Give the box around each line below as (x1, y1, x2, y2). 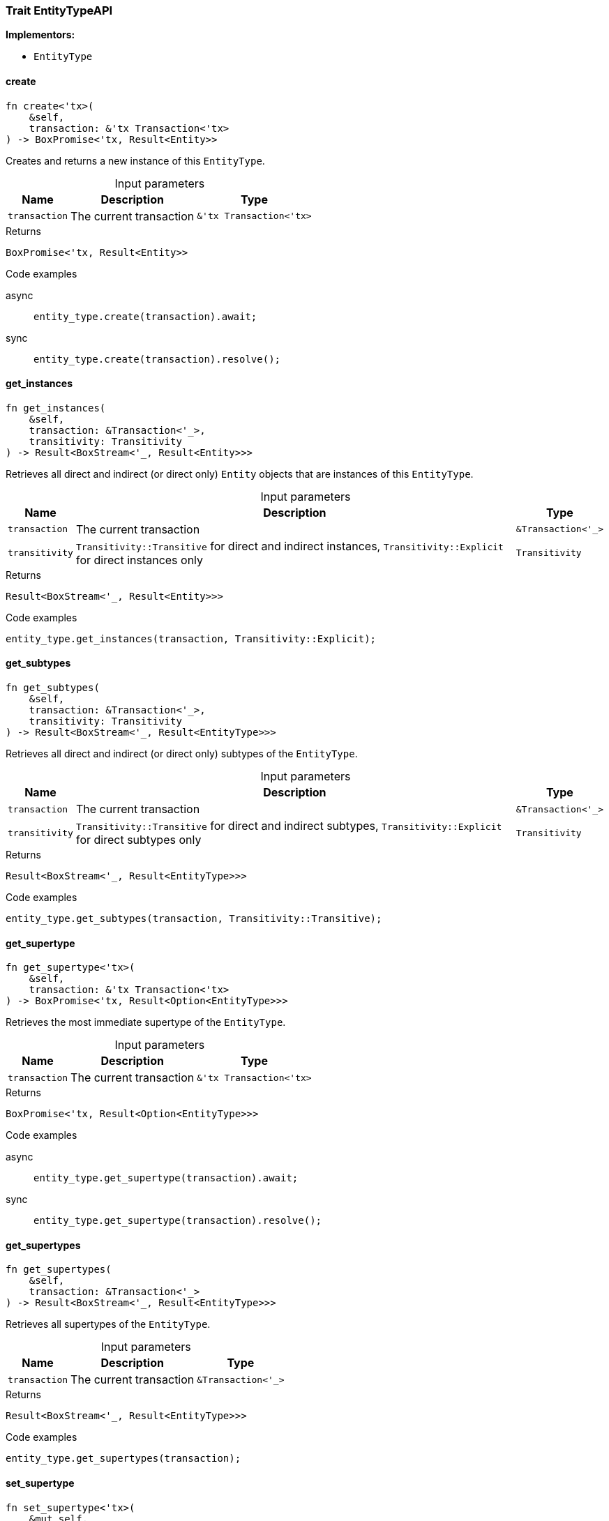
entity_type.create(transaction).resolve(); (33, 353, 281, 365)
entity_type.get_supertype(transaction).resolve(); (33, 1215, 322, 1227)
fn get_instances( (6, 402, 106, 414)
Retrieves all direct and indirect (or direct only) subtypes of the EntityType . (6, 748, 358, 760)
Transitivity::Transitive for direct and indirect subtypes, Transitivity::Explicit (75, 819, 502, 833)
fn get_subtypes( (6, 682, 100, 694)
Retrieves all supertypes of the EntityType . (6, 1318, 211, 1331)
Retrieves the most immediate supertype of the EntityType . (6, 1016, 286, 1029)
